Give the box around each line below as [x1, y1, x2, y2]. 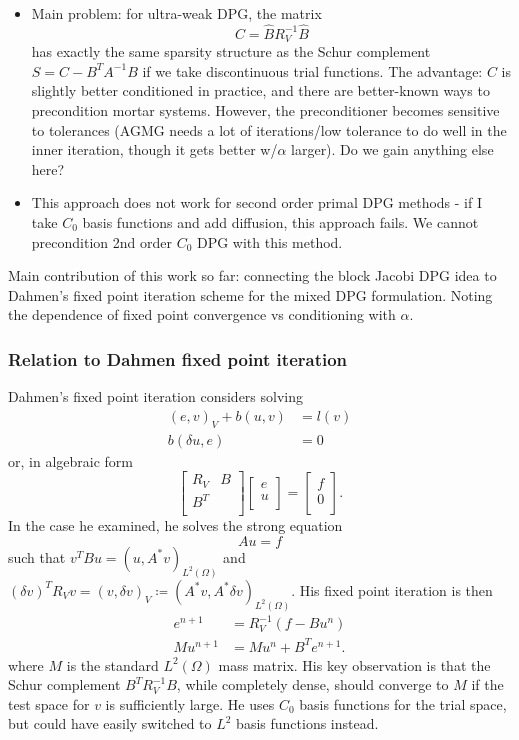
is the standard [66, 654, 159, 675]
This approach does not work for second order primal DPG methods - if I [31, 192, 482, 213]
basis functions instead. [236, 713, 379, 734]
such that [8, 546, 66, 567]
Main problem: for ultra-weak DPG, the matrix [31, 3, 322, 23]
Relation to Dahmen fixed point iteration [8, 346, 348, 371]
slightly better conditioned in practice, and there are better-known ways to [31, 80, 490, 101]
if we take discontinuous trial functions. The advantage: [142, 60, 483, 81]
